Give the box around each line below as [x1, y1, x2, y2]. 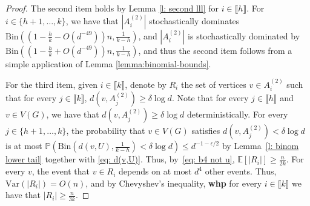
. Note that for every [171, 91, 249, 104]
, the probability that [66, 124, 145, 137]
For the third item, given [5, 78, 97, 90]
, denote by [125, 78, 167, 90]
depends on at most [119, 165, 192, 178]
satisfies [191, 124, 220, 137]
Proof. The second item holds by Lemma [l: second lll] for [5, 2, 219, 14]
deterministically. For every [186, 108, 288, 121]
